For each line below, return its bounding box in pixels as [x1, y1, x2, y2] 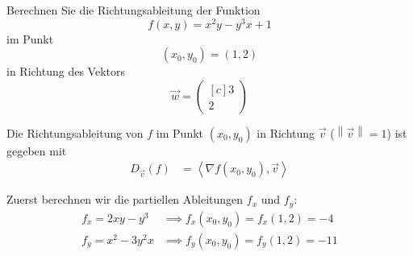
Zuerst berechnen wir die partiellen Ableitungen [6, 191, 244, 208]
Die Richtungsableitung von [6, 124, 144, 141]
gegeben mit [6, 142, 67, 159]
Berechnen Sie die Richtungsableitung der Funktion [6, 2, 261, 18]
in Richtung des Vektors [6, 63, 125, 80]
